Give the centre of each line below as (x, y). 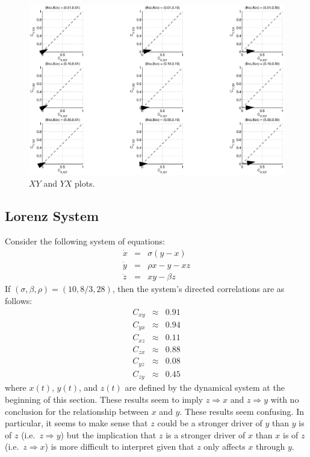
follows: (19, 300)
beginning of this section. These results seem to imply (104, 399)
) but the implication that (108, 434)
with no (285, 399)
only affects (225, 446)
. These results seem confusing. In (242, 411)
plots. (85, 183)
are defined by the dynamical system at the (205, 387)
